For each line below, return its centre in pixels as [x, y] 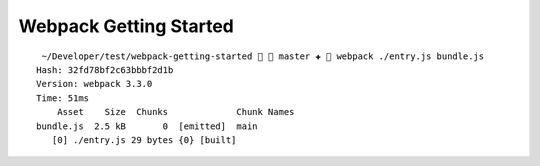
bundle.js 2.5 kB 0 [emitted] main [147, 126]
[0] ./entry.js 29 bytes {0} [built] [144, 139]
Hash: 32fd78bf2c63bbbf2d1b [105, 69]
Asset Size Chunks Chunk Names [175, 112]
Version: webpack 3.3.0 [94, 84]
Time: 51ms [63, 98]
